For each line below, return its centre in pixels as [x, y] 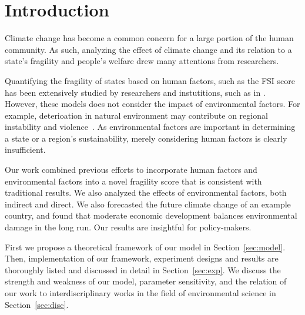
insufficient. [25, 150]
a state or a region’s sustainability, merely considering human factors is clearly [146, 138]
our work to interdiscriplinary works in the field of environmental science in [140, 293]
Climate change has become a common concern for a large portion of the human [149, 38]
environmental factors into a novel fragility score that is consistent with [133, 181]
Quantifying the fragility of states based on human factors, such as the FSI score [150, 80]
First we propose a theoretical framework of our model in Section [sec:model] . [145, 247]
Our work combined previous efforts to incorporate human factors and [131, 170]
